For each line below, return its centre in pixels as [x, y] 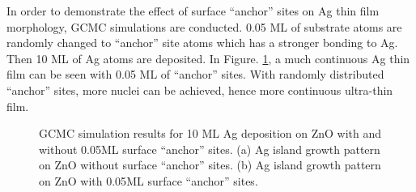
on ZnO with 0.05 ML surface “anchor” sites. [149, 180]
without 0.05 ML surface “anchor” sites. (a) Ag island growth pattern [210, 149]
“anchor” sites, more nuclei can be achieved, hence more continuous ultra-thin [200, 90]
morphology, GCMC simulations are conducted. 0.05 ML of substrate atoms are [204, 26]
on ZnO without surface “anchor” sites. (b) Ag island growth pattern [210, 165]
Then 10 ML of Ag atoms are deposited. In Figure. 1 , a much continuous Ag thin [208, 58]
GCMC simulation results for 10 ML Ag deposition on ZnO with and [210, 133]
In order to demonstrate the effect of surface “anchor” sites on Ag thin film [193, 11]
